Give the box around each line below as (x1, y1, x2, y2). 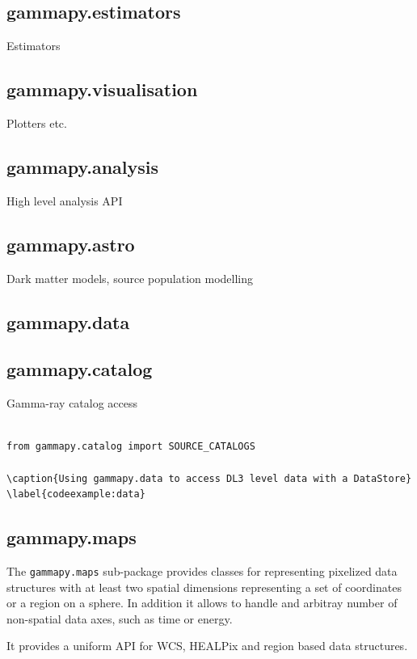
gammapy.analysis (6, 154, 159, 179)
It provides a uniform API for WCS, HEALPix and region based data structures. (6, 637, 408, 654)
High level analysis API (6, 192, 123, 209)
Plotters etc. (6, 115, 67, 131)
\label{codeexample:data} (6, 488, 145, 501)
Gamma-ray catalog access (6, 395, 138, 412)
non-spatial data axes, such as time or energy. (6, 610, 233, 627)
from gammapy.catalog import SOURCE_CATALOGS (6, 441, 255, 453)
